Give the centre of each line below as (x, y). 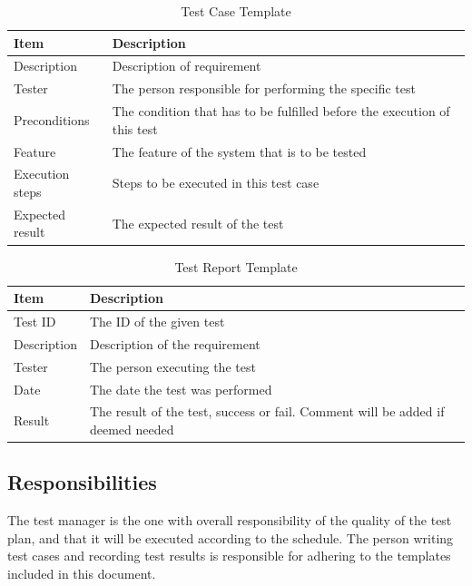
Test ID (35, 321)
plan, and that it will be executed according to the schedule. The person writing (231, 537)
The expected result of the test (198, 223)
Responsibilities (82, 482)
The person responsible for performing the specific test (264, 88)
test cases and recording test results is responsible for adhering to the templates (229, 556)
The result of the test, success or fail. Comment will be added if (267, 411)
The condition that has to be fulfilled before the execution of (281, 111)
